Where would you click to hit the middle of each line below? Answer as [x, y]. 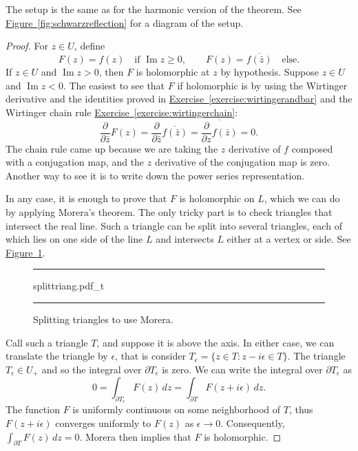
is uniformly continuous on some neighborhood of [177, 409]
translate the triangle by [57, 356]
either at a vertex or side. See [289, 239]
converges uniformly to [103, 423]
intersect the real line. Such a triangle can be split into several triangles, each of [174, 225]
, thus [301, 409]
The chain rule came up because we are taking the [112, 148]
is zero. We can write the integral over [242, 369]
